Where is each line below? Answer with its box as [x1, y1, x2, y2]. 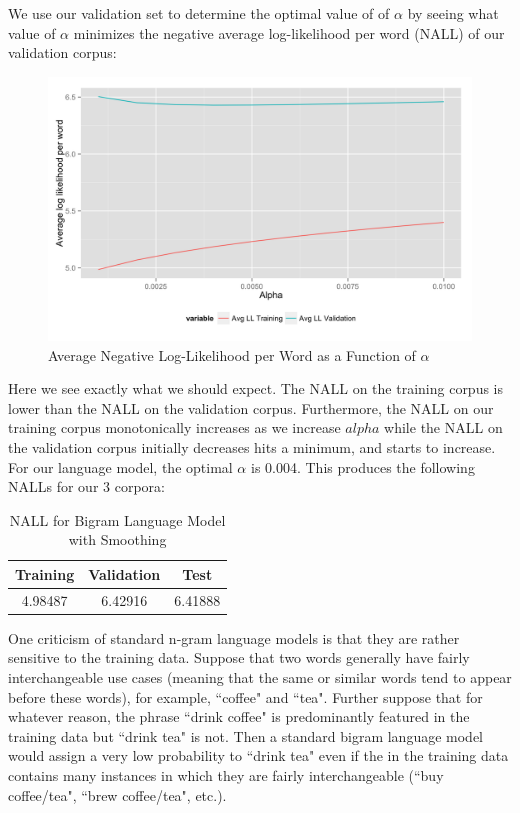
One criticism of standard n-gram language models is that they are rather [8, 627, 460, 648]
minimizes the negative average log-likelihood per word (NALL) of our [73, 22, 505, 43]
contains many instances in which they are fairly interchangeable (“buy [8, 764, 444, 785]
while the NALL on [384, 417, 503, 438]
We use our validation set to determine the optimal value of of [8, 3, 390, 23]
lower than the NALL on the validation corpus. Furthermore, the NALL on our [8, 397, 494, 418]
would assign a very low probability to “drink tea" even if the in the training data [8, 745, 509, 766]
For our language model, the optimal [8, 456, 233, 477]
